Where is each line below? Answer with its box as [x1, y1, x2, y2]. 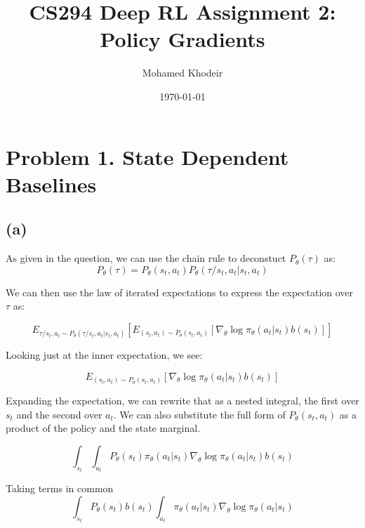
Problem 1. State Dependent [6, 142, 289, 171]
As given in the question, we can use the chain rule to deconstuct [6, 251, 286, 265]
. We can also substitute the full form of [113, 407, 286, 421]
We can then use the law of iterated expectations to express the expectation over [6, 284, 354, 299]
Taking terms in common [6, 481, 114, 496]
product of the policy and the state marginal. [6, 421, 201, 435]
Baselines [6, 169, 97, 198]
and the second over [16, 407, 102, 421]
